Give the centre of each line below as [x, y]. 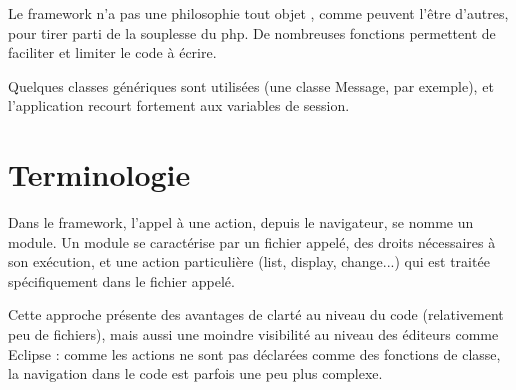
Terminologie [99, 174]
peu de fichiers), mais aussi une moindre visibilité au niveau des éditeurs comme [253, 334]
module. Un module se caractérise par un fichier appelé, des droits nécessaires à [252, 241]
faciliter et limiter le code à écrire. [112, 52]
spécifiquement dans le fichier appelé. [121, 280]
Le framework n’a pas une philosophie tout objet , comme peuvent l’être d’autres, [258, 13]
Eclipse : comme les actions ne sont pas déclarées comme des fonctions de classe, [254, 353]
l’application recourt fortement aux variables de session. [179, 105]
